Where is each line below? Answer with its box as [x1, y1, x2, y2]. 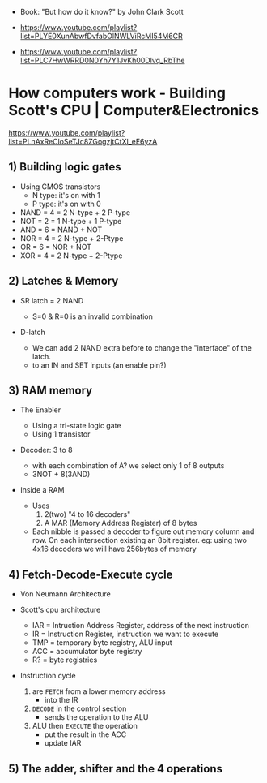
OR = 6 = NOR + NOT [19, 242, 91, 252]
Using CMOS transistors [19, 182, 101, 191]
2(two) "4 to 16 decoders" [44, 510, 131, 519]
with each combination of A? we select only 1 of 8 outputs [32, 461, 225, 471]
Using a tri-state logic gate [32, 421, 121, 431]
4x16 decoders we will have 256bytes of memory [32, 544, 197, 554]
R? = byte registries [32, 655, 98, 665]
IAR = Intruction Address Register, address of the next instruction [32, 621, 249, 630]
